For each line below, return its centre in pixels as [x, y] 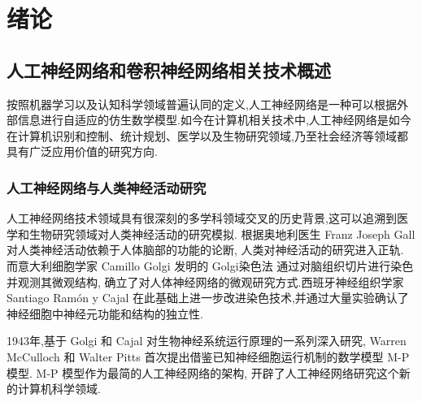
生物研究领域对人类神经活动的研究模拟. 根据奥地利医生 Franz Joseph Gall [222, 233]
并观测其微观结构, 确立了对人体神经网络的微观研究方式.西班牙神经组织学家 [205, 281]
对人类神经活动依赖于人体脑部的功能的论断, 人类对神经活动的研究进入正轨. [205, 250]
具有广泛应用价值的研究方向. [82, 151]
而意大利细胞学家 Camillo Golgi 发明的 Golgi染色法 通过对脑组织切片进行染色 [210, 265]
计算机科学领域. [59, 389]
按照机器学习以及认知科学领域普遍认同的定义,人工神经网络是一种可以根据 [202, 104]
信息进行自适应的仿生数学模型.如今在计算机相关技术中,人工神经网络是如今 [214, 120]
